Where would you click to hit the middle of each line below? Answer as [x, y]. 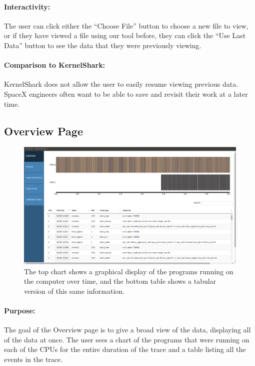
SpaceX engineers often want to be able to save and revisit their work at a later [126, 94]
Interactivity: [27, 6]
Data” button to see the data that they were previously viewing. [103, 45]
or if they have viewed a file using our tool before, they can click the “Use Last [125, 35]
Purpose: [20, 311]
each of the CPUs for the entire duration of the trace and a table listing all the [125, 349]
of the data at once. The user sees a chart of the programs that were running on [127, 339]
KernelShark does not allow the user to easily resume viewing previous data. [121, 84]
